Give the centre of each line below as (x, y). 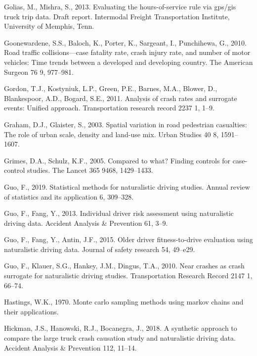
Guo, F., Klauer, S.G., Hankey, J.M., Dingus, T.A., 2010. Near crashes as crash (124, 266)
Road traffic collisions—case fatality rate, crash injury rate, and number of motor (127, 52)
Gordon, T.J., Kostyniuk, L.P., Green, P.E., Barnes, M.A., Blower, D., (111, 88)
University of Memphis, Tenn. (49, 26)
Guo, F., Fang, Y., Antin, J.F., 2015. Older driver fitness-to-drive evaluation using (128, 239)
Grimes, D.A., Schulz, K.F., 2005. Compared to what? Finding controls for (117, 160)
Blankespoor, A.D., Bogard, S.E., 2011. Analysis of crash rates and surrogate (121, 98)
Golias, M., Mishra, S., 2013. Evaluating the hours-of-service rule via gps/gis (120, 6)
